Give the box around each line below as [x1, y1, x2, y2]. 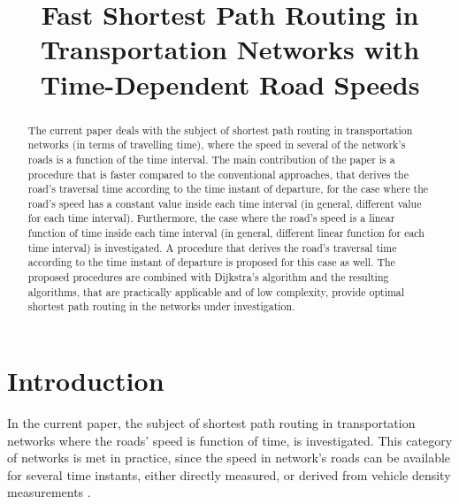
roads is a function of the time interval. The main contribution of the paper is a [27, 151, 395, 166]
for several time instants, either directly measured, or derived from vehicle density [7, 465, 451, 484]
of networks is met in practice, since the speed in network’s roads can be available [7, 448, 451, 467]
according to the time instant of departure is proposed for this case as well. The [27, 255, 395, 270]
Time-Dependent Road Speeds [40, 65, 420, 102]
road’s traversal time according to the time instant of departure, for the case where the [27, 181, 429, 196]
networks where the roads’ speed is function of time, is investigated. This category [7, 431, 453, 449]
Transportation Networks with [40, 31, 420, 67]
